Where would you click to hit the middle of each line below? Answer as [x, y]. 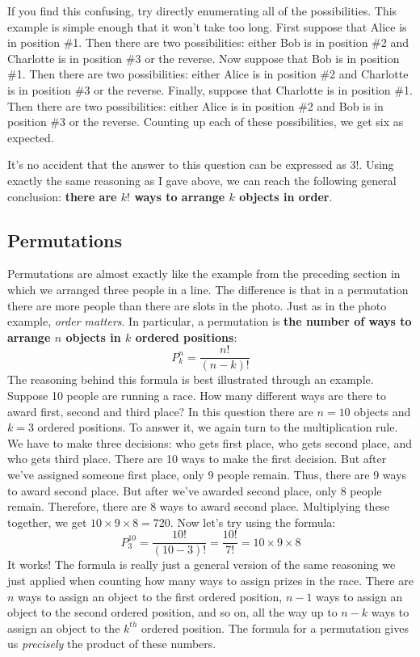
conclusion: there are [62, 196]
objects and [382, 411]
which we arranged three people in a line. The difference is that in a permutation [208, 289]
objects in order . [286, 196]
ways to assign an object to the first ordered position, [150, 596]
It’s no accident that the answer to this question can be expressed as [177, 164]
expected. [31, 137]
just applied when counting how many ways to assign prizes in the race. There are [210, 580]
